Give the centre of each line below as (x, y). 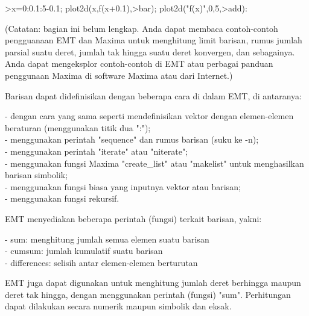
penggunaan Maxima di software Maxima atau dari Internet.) (119, 75)
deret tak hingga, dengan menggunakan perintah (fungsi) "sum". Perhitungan (148, 294)
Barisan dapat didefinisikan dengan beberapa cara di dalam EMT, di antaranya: (153, 95)
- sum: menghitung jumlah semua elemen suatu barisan (107, 239)
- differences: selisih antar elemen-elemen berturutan (101, 262)
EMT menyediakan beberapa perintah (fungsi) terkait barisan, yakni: (133, 218)
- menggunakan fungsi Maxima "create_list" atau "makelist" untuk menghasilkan (154, 163)
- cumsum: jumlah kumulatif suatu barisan (84, 251)
